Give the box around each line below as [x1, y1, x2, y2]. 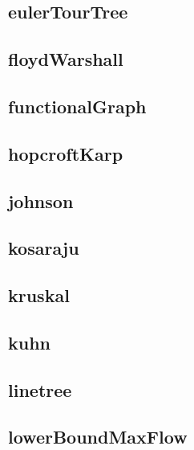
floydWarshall [8, 47, 123, 72]
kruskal [8, 283, 70, 308]
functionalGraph [8, 93, 147, 118]
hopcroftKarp [8, 141, 123, 166]
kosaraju [8, 235, 79, 260]
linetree [8, 377, 72, 402]
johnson [8, 188, 74, 213]
